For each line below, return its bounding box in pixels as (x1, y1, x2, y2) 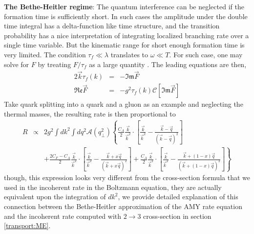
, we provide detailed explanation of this (118, 191, 238, 202)
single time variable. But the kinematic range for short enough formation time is (4, 40, 245, 50)
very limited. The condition (4, 49, 86, 59)
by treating (38, 59, 71, 69)
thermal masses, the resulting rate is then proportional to (4, 109, 176, 119)
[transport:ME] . (4, 220, 51, 231)
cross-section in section (143, 211, 212, 221)
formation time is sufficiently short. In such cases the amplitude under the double (4, 11, 248, 21)
